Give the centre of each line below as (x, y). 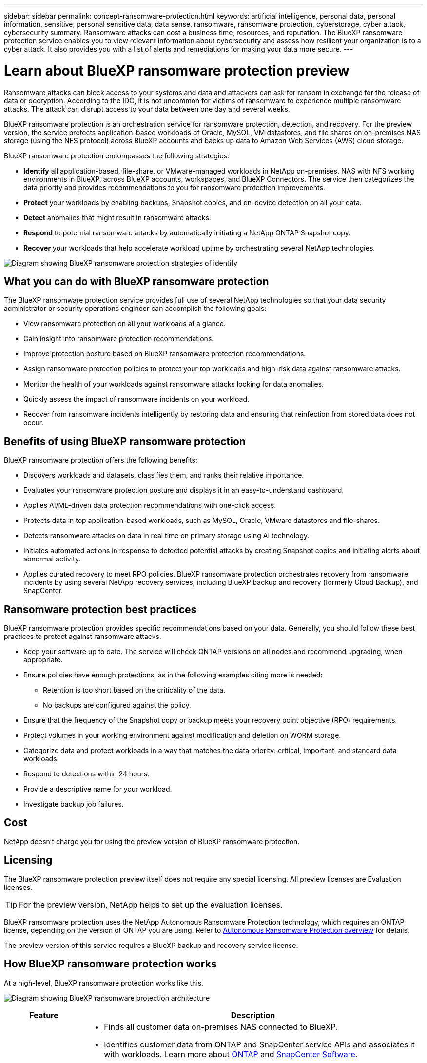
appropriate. (43, 660)
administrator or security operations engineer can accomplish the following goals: (135, 309)
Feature (44, 1015)
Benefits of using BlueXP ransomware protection (125, 441)
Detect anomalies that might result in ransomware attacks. (117, 217)
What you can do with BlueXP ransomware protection (136, 281)
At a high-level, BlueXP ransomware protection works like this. (104, 983)
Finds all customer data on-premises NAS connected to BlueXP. (221, 1027)
